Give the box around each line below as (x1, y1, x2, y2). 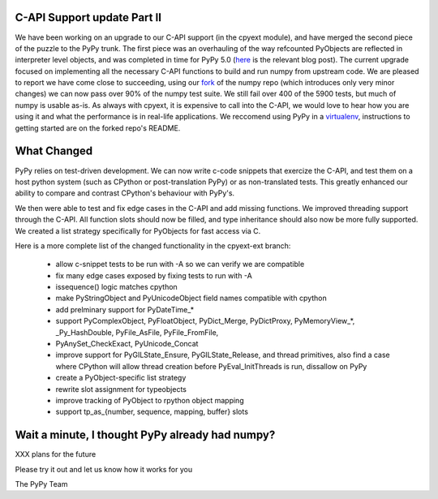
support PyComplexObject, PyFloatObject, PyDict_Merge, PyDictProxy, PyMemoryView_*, (55, 316, 355, 326)
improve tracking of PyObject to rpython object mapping (55, 395, 244, 405)
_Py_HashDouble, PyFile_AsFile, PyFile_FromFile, (55, 327, 219, 337)
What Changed (15, 144, 93, 158)
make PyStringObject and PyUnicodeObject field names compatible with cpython (55, 293, 328, 303)
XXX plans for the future (15, 450, 97, 459)
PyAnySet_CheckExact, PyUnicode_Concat (55, 339, 199, 349)
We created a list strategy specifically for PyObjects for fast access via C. (15, 226, 261, 235)
